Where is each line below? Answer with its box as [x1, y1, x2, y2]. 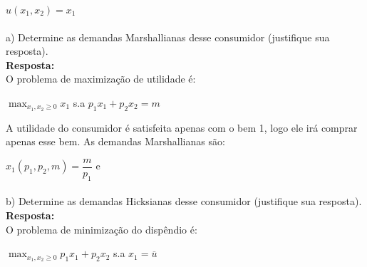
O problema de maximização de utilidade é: [6, 71, 196, 86]
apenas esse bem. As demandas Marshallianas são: [6, 134, 225, 149]
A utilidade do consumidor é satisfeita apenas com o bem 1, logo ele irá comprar [6, 120, 358, 135]
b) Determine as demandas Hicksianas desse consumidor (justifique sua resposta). [6, 194, 362, 209]
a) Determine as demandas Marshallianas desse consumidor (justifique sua [6, 29, 330, 44]
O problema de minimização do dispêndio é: [6, 221, 197, 236]
